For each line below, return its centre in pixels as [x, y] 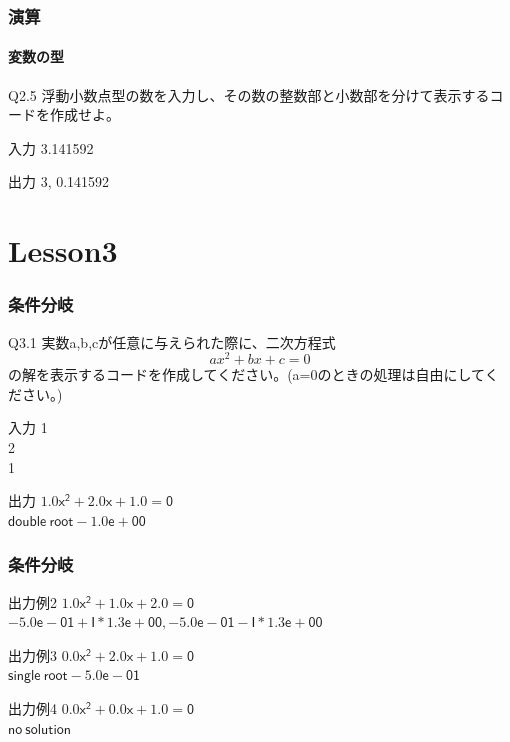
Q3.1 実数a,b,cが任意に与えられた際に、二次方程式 [172, 341]
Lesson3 [63, 250]
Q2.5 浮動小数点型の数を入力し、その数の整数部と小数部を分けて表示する [249, 94]
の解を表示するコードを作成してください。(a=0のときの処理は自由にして [246, 374]
